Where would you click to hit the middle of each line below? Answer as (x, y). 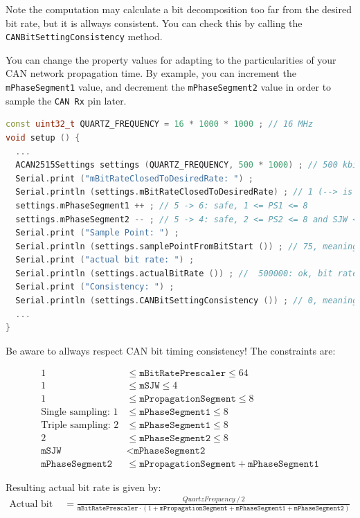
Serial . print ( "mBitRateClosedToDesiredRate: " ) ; (135, 178)
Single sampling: (75, 412)
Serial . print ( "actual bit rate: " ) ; (105, 260)
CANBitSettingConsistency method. (84, 36)
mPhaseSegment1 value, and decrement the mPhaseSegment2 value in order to (169, 87)
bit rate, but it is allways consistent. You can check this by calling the (154, 23)
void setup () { (43, 137)
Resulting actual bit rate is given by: (83, 486)
